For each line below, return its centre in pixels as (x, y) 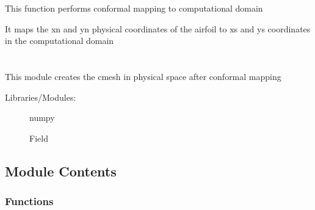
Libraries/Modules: (41, 97)
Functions (29, 201)
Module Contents (61, 171)
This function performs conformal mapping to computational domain (134, 8)
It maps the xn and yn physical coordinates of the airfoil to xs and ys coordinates (158, 28)
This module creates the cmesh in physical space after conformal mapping (143, 76)
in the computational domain (60, 41)
